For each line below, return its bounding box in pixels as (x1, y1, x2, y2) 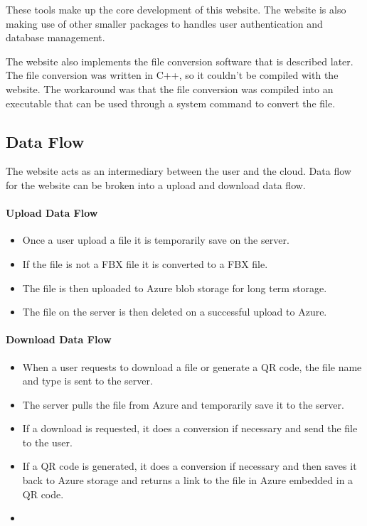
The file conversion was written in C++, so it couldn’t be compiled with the (6, 68, 339, 82)
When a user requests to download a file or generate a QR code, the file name (22, 359, 362, 374)
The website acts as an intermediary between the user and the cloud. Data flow (6, 163, 351, 178)
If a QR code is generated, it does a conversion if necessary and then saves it (22, 458, 357, 473)
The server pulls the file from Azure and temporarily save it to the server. (22, 397, 344, 412)
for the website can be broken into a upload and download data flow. (6, 177, 306, 192)
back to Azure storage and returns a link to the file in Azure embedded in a (22, 473, 353, 488)
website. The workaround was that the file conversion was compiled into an (6, 81, 334, 96)
